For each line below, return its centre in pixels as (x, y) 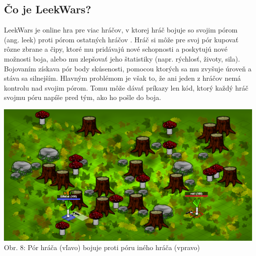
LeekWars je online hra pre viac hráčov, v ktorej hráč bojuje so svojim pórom (121, 30)
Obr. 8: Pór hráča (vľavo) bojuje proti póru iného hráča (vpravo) (102, 247)
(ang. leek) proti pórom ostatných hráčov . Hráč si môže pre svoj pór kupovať (121, 39)
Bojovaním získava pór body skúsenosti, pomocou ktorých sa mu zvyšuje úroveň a (128, 68)
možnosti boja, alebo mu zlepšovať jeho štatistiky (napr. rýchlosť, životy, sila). (122, 58)
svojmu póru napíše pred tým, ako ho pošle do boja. (83, 97)
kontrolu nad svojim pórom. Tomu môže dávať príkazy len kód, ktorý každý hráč (126, 87)
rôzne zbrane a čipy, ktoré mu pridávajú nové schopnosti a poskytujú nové (116, 49)
